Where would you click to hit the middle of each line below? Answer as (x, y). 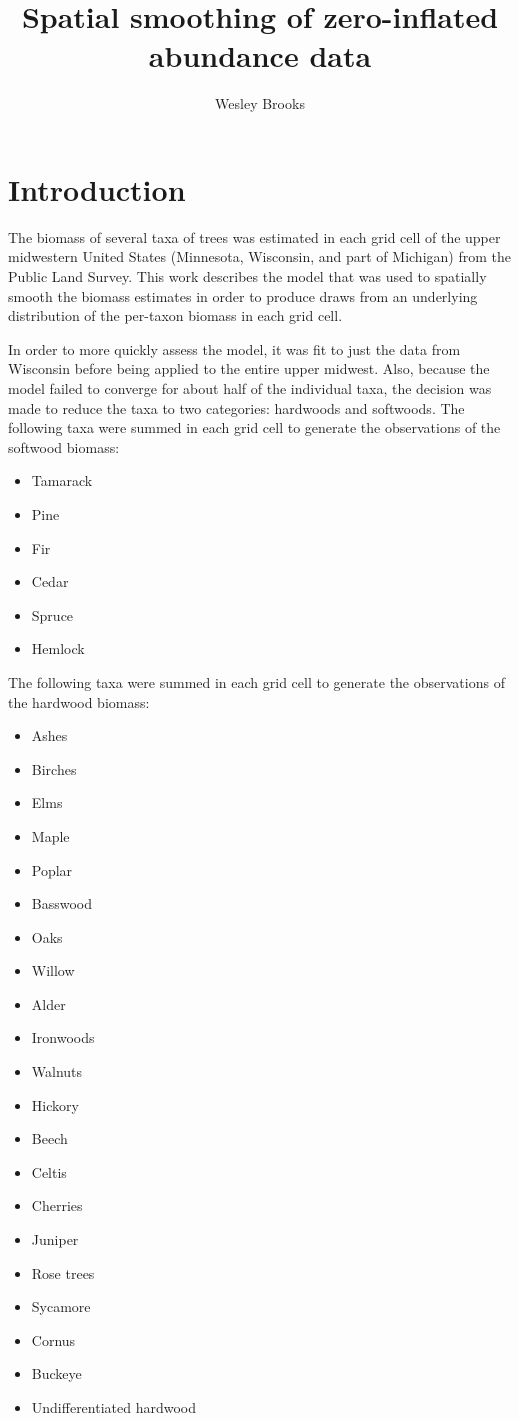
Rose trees (63, 1272)
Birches (54, 768)
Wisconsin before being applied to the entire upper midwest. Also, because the (249, 368)
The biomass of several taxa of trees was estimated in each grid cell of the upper (254, 236)
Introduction (97, 188)
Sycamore (61, 1306)
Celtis (49, 1171)
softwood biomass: (64, 446)
